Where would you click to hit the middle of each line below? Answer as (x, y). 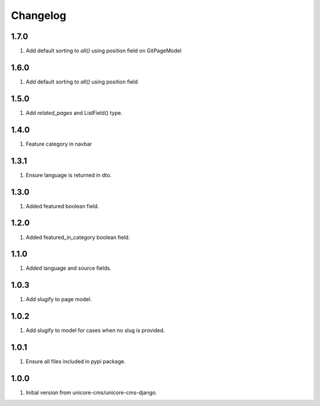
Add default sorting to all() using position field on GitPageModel (104, 51)
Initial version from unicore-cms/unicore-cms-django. (91, 393)
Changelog (39, 15)
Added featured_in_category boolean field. (78, 237)
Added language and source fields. (69, 268)
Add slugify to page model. (59, 299)
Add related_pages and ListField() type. (74, 113)
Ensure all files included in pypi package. (76, 362)
